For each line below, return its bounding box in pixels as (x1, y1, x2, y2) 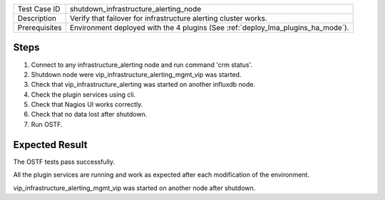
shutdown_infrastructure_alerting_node (69, 4, 202, 14)
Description (17, 14, 57, 23)
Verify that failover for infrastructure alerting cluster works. (69, 14, 267, 23)
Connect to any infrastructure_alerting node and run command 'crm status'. (31, 60, 253, 69)
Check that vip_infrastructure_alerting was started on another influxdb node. (31, 80, 256, 89)
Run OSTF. (31, 120, 63, 128)
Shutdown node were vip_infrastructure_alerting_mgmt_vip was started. (31, 70, 242, 78)
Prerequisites (17, 23, 62, 32)
